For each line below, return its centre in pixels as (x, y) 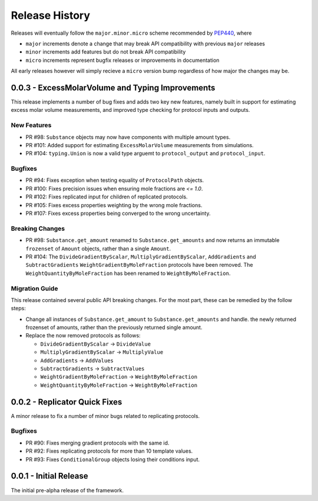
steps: (18, 308)
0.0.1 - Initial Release (49, 476)
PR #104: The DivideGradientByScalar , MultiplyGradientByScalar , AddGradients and (141, 257)
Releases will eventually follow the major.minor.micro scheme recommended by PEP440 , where (131, 33)
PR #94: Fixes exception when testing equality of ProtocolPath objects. (115, 180)
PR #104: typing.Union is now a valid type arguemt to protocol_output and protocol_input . (145, 154)
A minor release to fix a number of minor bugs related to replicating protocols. (105, 416)
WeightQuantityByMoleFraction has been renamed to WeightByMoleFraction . (128, 273)
